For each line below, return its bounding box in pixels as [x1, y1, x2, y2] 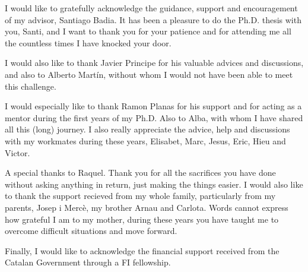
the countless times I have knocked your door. [5, 36, 172, 49]
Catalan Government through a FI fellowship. [5, 256, 171, 268]
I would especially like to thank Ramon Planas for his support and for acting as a [5, 100, 302, 112]
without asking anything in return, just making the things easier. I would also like [5, 178, 303, 190]
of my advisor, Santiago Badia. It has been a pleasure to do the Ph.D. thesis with [5, 13, 301, 26]
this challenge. [5, 80, 56, 92]
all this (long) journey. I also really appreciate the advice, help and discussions [5, 123, 290, 135]
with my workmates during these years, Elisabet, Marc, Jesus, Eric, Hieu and [5, 134, 286, 147]
